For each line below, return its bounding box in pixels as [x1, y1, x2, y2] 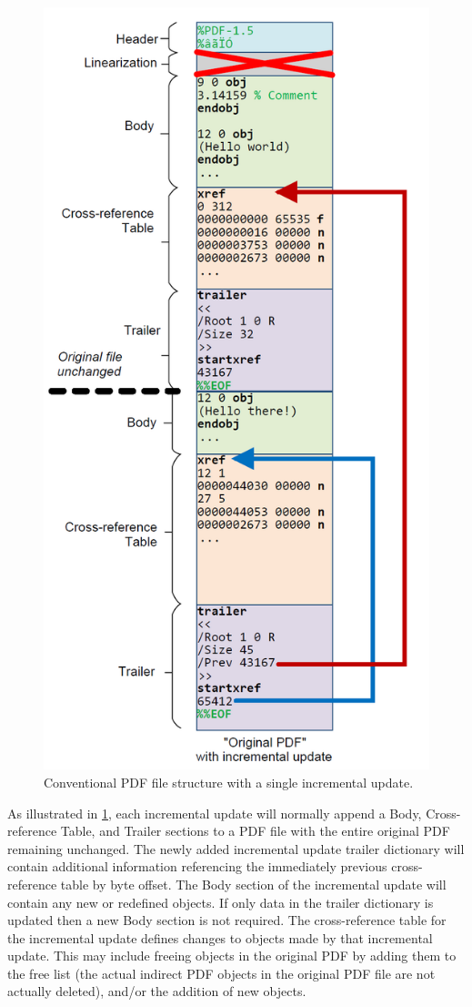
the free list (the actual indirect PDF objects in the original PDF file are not [7, 963, 436, 982]
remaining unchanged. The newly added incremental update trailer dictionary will [7, 839, 465, 858]
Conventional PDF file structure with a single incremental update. [44, 772, 414, 791]
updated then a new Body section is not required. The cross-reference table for [7, 910, 447, 930]
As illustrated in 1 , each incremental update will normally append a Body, [7, 803, 422, 822]
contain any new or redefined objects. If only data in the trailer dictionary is [7, 892, 434, 911]
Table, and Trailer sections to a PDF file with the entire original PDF [60, 821, 450, 840]
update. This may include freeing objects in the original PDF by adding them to [7, 946, 457, 965]
